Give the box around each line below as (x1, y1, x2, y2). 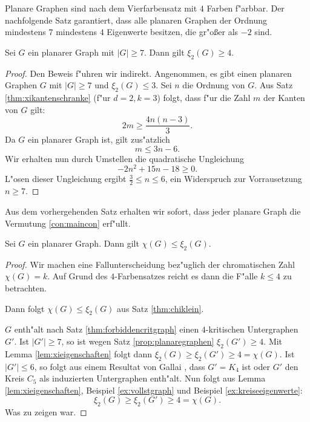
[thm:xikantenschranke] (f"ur (5, 91, 111, 103)
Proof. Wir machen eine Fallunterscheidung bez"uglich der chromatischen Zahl (5, 258, 295, 270)
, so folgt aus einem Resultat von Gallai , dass (34, 360, 205, 372)
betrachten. (5, 282, 47, 294)
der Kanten (263, 91, 305, 103)
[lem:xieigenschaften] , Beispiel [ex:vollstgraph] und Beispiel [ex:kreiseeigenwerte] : (5, 383, 303, 396)
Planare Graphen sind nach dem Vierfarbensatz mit (5, 2, 197, 14)
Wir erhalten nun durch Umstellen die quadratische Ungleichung (5, 152, 245, 164)
